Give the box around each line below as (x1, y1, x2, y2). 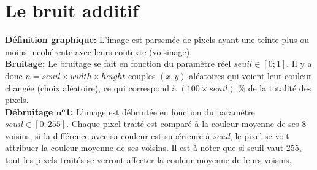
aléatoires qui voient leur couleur (189, 69, 312, 82)
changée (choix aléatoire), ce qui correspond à (5, 81, 177, 94)
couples (128, 69, 156, 82)
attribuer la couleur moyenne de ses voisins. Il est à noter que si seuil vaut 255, (5, 141, 302, 154)
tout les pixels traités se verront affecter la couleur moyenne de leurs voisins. (5, 153, 292, 166)
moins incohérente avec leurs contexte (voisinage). (5, 45, 193, 58)
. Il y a (286, 57, 312, 70)
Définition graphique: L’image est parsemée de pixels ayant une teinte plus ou (5, 33, 309, 46)
